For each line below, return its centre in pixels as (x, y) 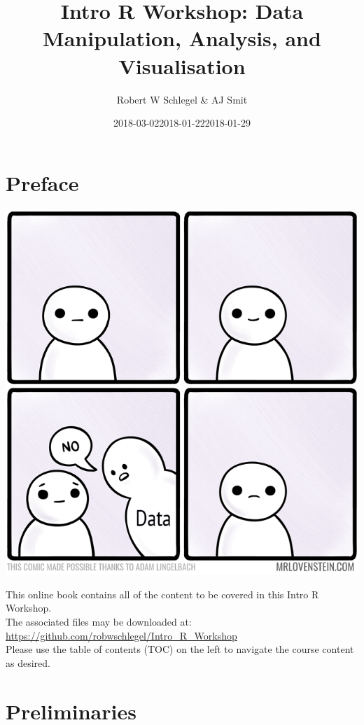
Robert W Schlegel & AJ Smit (182, 99)
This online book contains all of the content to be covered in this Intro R (162, 594)
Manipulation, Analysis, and (182, 38)
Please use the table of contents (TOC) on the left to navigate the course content (180, 649)
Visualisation (182, 65)
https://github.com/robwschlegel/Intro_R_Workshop (121, 635)
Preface (42, 182)
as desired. (28, 662)
